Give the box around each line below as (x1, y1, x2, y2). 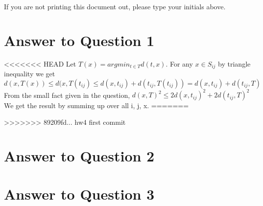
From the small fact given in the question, (4, 90, 130, 100)
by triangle (218, 58, 251, 69)
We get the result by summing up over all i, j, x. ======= (4, 100, 189, 111)
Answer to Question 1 (4, 30, 155, 50)
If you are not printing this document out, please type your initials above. (4, 1, 226, 11)
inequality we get (4, 69, 55, 79)
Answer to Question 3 (4, 184, 155, 204)
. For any (166, 58, 193, 69)
